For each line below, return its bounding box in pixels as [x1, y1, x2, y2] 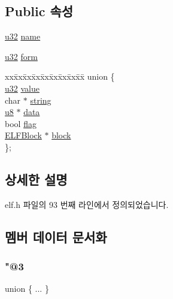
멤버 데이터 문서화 [5, 227, 107, 246]
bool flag [5, 117, 37, 129]
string [30, 93, 51, 106]
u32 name [5, 30, 41, 43]
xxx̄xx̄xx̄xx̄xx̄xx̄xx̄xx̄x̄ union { [5, 70, 115, 83]
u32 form [5, 50, 38, 62]
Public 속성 [5, 2, 74, 20]
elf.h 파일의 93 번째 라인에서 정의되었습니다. [5, 198, 169, 210]
